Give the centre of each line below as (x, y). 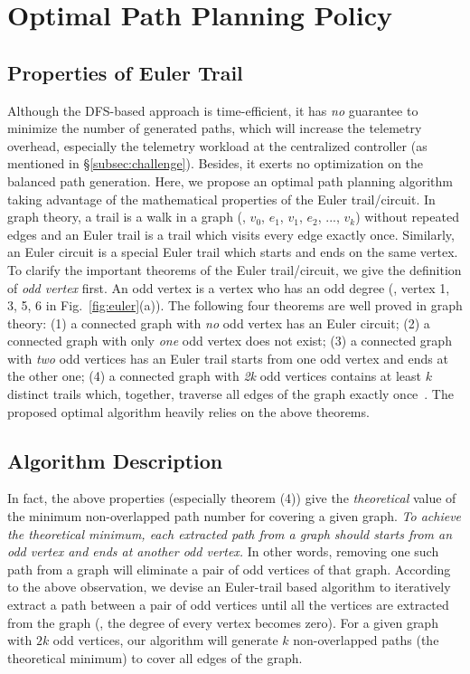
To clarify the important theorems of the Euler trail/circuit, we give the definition (235, 269)
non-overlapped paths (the (366, 640)
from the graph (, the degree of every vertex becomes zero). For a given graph (223, 622)
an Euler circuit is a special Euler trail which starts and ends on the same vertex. (233, 252)
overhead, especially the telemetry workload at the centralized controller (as (217, 145)
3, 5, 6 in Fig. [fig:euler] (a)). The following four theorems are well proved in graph (235, 305)
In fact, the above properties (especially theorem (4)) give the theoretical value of (232, 498)
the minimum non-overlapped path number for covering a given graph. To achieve (235, 516)
